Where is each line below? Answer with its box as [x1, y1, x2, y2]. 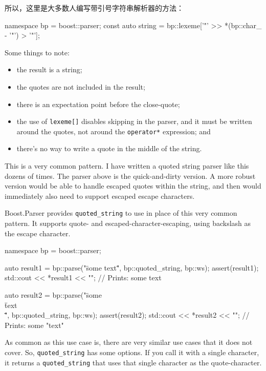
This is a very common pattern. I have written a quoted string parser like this [5, 160, 249, 171]
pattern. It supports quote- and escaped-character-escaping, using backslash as [5, 218, 251, 229]
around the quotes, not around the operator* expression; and [16, 126, 211, 136]
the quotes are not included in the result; [16, 81, 145, 92]
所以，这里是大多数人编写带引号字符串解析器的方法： [5, 3, 184, 13]
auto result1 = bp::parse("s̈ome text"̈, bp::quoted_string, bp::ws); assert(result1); [5, 262, 259, 273]
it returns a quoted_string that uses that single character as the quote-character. [5, 357, 262, 367]
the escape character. [5, 228, 71, 238]
